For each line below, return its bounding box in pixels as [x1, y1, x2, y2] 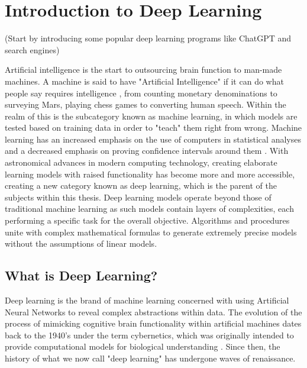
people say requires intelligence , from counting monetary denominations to [5, 86, 277, 99]
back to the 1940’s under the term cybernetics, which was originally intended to [5, 328, 294, 341]
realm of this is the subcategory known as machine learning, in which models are [5, 109, 298, 122]
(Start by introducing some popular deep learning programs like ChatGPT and [5, 32, 292, 44]
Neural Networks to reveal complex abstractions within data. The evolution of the [5, 305, 302, 318]
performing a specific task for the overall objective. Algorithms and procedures [5, 214, 290, 227]
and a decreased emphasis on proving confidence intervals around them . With [5, 144, 289, 157]
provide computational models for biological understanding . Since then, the [5, 340, 280, 353]
